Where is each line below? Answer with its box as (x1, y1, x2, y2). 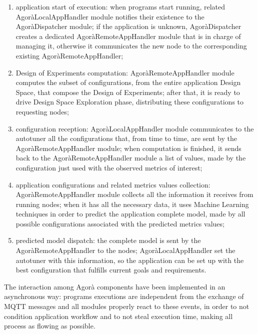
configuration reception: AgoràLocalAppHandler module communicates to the (15, 123, 254, 133)
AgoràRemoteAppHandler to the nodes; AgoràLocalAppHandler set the (15, 245, 235, 255)
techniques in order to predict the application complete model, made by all (15, 208, 245, 219)
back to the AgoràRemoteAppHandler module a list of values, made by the (15, 152, 246, 163)
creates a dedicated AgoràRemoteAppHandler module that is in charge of (15, 30, 241, 41)
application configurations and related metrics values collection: (15, 179, 210, 189)
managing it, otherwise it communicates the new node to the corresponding (15, 40, 247, 51)
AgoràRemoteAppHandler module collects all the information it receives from (15, 189, 253, 199)
